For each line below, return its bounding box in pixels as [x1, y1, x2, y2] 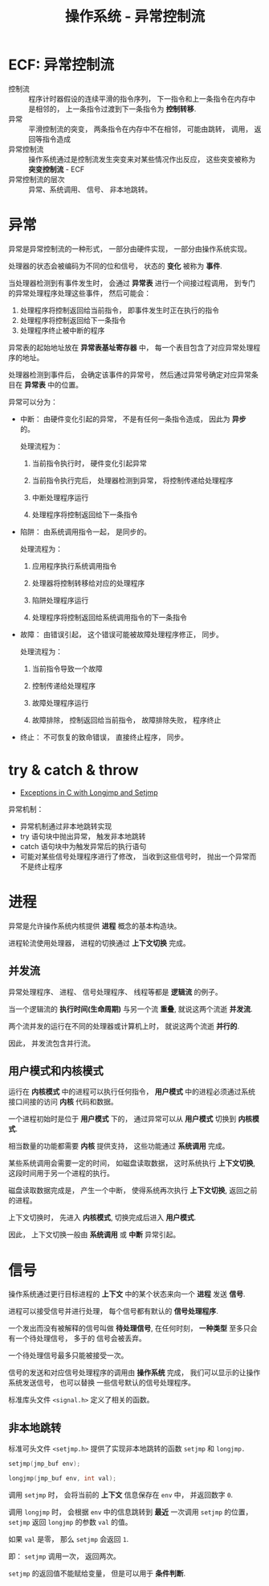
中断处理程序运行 [31, 492, 89, 502]
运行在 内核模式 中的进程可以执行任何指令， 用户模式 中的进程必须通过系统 [8, 1087, 255, 1096]
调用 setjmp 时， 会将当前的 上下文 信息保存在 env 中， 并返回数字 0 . [8, 1489, 234, 1499]
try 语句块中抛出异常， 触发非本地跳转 [19, 831, 146, 841]
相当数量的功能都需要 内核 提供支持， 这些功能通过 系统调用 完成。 [8, 1141, 230, 1151]
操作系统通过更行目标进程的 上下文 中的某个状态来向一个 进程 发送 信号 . [8, 1290, 246, 1299]
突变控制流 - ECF [28, 164, 85, 174]
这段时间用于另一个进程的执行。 [8, 1169, 114, 1178]
